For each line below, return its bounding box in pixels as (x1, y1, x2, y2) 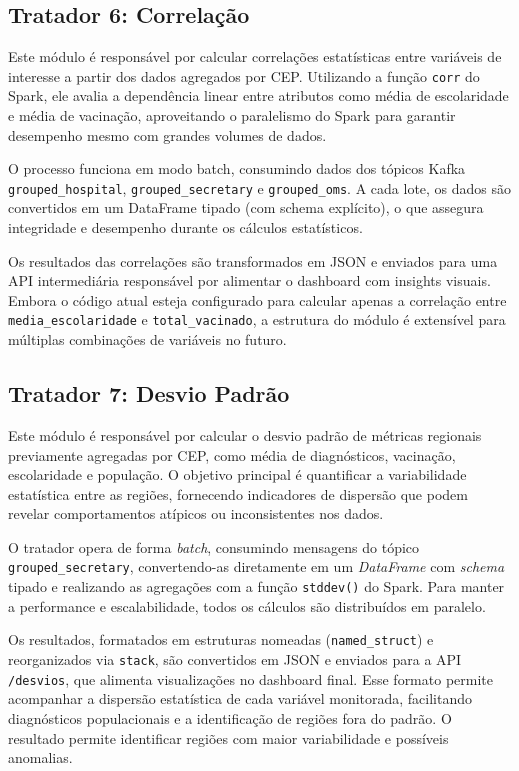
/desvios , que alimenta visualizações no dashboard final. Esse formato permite (8, 668, 493, 689)
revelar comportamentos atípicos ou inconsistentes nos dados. (8, 503, 384, 524)
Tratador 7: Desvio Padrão (8, 378, 290, 409)
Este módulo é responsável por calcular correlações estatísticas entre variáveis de (8, 46, 502, 67)
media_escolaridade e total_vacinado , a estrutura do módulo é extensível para (8, 309, 506, 330)
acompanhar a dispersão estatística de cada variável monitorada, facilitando (8, 688, 473, 709)
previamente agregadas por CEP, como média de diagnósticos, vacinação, (8, 444, 456, 465)
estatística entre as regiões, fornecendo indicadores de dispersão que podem (8, 483, 468, 504)
